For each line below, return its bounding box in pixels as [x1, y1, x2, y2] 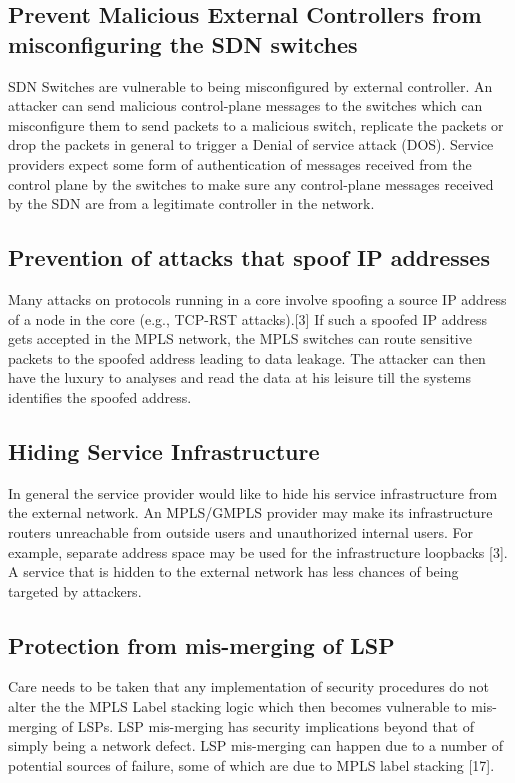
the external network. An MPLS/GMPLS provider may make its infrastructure [8, 502, 493, 523]
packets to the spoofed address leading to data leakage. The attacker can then [8, 347, 486, 368]
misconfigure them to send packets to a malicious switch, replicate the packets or [8, 114, 504, 135]
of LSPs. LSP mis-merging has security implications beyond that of [61, 715, 475, 736]
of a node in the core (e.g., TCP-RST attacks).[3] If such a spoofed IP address [8, 308, 487, 329]
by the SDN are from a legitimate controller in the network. [8, 193, 375, 214]
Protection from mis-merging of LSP [8, 629, 395, 660]
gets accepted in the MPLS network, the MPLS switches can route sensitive [8, 328, 472, 349]
